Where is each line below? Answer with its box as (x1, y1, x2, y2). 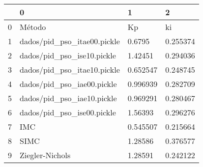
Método (20, 21, 46, 32)
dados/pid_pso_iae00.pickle (20, 78, 117, 89)
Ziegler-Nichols (20, 149, 71, 161)
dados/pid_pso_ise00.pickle (20, 107, 116, 118)
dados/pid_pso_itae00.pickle (20, 35, 120, 47)
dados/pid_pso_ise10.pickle (20, 50, 116, 61)
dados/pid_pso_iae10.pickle (20, 92, 117, 104)
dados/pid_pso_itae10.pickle (20, 64, 120, 75)
